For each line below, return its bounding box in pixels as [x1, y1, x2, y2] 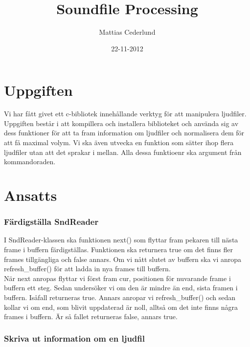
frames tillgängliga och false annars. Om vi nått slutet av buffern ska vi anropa [4, 254, 242, 264]
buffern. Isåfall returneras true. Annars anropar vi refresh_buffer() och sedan [4, 292, 235, 302]
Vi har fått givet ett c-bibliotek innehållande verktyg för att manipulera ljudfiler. [4, 108, 247, 119]
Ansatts [4, 185, 57, 205]
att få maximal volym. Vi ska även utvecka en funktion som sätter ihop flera [4, 137, 234, 148]
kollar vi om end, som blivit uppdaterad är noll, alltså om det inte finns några [4, 302, 238, 312]
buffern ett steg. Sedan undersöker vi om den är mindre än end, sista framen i [4, 282, 238, 293]
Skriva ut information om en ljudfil [4, 332, 145, 344]
